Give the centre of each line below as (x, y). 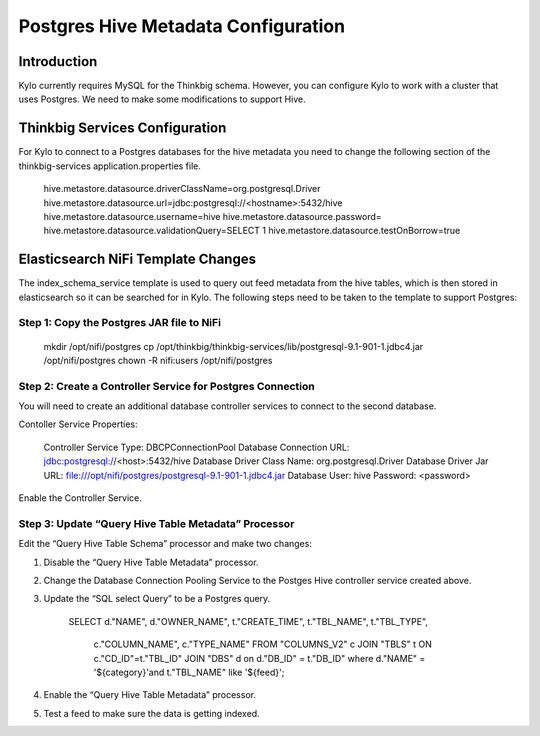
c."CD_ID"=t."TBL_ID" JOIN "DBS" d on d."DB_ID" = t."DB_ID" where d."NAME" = (259, 658)
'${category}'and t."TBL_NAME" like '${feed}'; (189, 672)
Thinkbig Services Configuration (122, 128)
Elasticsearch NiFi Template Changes (137, 259)
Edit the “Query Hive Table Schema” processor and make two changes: (165, 544)
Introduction (58, 61)
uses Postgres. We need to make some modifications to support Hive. (162, 99)
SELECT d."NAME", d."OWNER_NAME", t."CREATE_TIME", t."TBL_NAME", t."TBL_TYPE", (248, 621)
